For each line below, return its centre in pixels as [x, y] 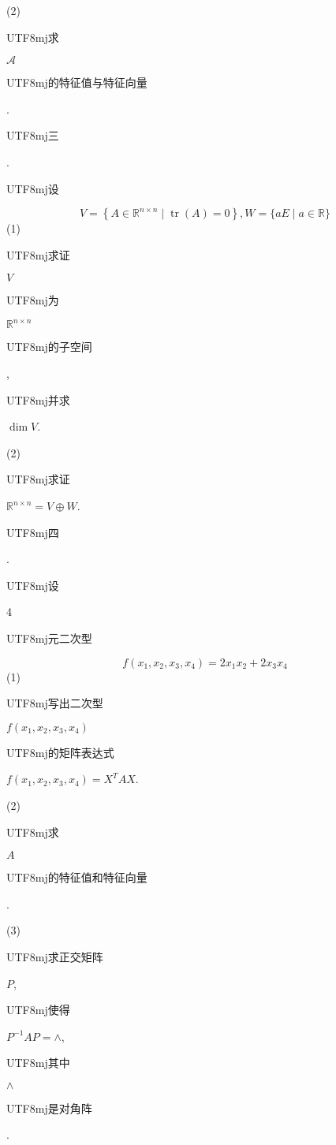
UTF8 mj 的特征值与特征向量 [77, 82]
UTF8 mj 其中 [38, 1063]
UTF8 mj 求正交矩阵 [55, 956]
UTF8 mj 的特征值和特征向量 [77, 877]
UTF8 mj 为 [33, 300]
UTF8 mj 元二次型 [49, 638]
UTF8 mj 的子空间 [49, 347]
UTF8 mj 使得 [38, 1010]
